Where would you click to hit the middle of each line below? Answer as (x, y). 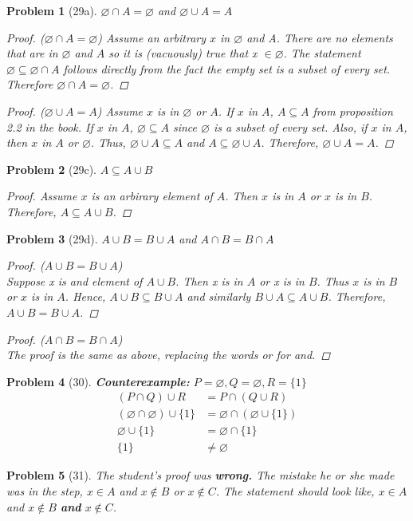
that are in (32, 53)
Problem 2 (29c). (51, 169)
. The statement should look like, (295, 491)
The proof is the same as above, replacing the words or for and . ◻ (169, 355)
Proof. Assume (42, 196)
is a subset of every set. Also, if (290, 126)
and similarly (219, 296)
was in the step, (45, 491)
